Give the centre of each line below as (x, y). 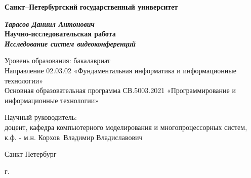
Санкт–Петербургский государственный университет (91, 7)
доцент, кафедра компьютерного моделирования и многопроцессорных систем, (126, 127)
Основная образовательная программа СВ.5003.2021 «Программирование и (120, 90)
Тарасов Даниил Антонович (50, 24)
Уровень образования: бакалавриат (57, 60)
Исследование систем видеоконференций (70, 43)
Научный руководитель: (41, 117)
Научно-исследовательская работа (60, 34)
